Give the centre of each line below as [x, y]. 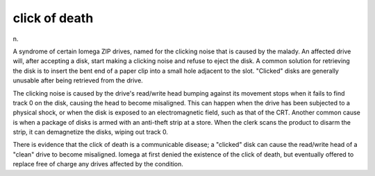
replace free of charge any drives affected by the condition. [98, 164]
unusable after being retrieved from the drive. [78, 80]
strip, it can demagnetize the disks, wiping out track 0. [90, 132]
